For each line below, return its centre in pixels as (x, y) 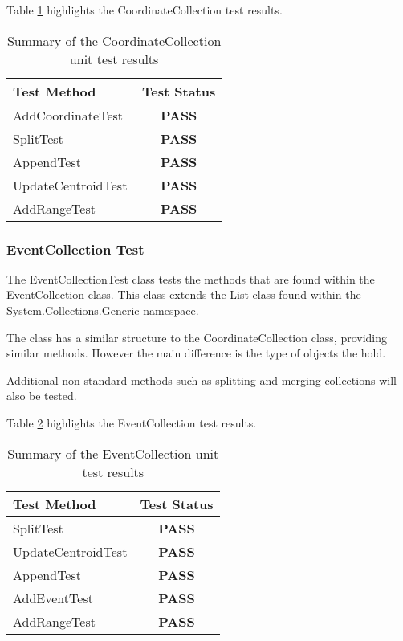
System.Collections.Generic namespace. (103, 310)
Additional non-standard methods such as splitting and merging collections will (201, 380)
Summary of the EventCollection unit (113, 453)
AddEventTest (53, 598)
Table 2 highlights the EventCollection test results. (132, 422)
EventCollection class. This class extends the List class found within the (184, 294)
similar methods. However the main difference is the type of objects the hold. (196, 353)
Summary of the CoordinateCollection (114, 40)
